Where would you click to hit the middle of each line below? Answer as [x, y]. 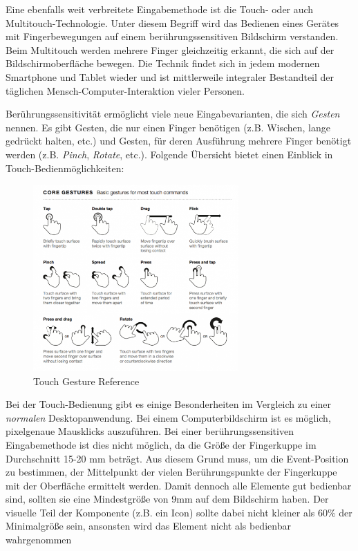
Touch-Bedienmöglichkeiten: [65, 168]
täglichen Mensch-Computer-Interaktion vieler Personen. [125, 90]
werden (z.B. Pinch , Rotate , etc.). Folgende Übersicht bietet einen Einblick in [169, 154]
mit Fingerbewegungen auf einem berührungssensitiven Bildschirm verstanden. [172, 36]
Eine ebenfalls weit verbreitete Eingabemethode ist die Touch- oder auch [160, 9]
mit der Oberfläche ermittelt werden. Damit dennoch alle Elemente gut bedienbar [179, 485]
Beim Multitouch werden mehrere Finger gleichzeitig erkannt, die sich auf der [170, 49]
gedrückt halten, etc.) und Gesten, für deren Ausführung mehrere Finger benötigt [179, 141]
